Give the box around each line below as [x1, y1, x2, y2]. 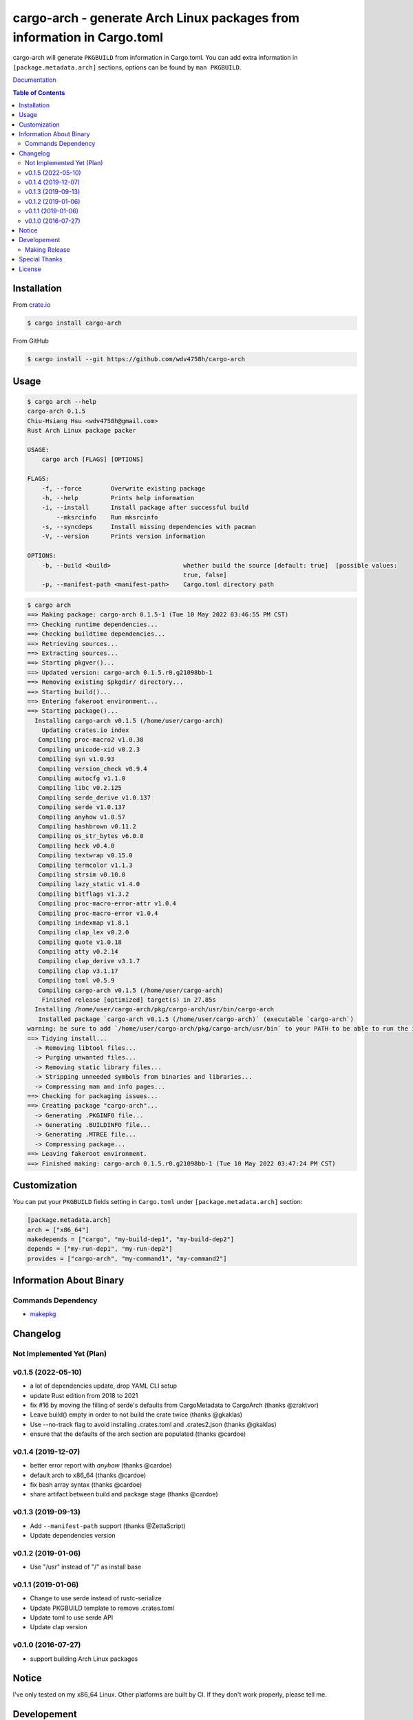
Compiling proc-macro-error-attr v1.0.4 [38, 900, 177, 907]
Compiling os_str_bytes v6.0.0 [38, 832, 144, 840]
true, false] [183, 571, 227, 579]
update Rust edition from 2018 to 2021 [30, 1391, 138, 1399]
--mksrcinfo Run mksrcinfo [56, 513, 158, 521]
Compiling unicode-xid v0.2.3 [38, 745, 140, 753]
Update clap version [30, 1623, 87, 1631]
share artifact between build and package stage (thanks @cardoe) [30, 1490, 218, 1498]
